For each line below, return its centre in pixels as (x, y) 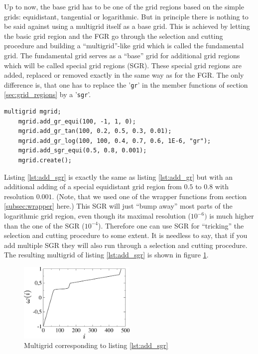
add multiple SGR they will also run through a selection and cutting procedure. (126, 245)
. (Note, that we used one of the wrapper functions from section (149, 196)
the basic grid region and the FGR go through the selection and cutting (114, 36)
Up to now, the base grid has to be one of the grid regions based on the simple (124, 6)
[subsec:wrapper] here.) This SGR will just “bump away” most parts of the (118, 206)
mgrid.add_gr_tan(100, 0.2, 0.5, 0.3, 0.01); (95, 131)
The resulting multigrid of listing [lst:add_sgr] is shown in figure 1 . (106, 255)
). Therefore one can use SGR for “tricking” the (171, 225)
